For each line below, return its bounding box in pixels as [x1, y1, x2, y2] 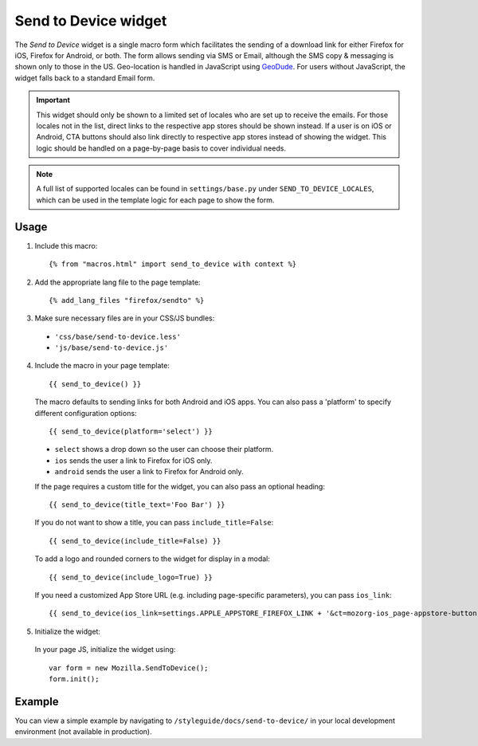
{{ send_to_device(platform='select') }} [49, 427, 213, 436]
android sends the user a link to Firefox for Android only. [54, 467, 244, 477]
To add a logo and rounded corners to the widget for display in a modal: [34, 554, 270, 563]
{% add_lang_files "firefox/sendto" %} [49, 296, 205, 304]
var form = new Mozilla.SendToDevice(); [49, 663, 209, 673]
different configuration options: [34, 408, 137, 418]
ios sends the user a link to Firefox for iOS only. [54, 455, 213, 465]
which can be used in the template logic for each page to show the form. [36, 195, 275, 205]
